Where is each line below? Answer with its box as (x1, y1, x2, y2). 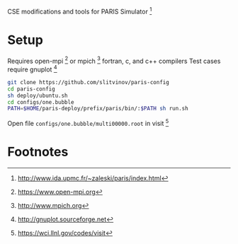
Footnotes (7, 144, 69, 160)
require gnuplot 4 (7, 64, 58, 74)
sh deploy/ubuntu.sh (7, 92, 69, 99)
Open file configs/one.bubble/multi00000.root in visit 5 (7, 118, 169, 127)
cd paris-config (7, 85, 55, 93)
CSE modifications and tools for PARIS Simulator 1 (7, 6, 152, 16)
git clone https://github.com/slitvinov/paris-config (7, 79, 170, 86)
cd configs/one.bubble (7, 98, 74, 105)
